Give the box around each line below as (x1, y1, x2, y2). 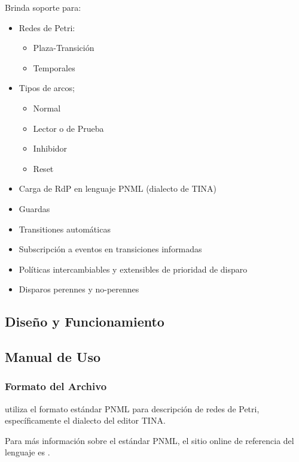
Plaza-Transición (33, 41, 94, 54)
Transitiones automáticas (19, 222, 111, 235)
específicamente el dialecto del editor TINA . (5, 414, 166, 427)
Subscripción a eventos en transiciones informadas (19, 243, 202, 255)
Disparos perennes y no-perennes (19, 283, 139, 295)
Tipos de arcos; (19, 81, 75, 94)
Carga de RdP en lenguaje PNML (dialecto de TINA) (19, 182, 216, 195)
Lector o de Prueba (33, 122, 104, 134)
